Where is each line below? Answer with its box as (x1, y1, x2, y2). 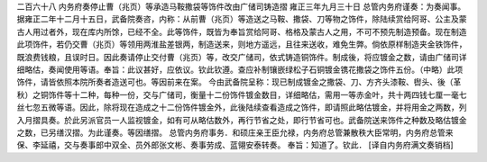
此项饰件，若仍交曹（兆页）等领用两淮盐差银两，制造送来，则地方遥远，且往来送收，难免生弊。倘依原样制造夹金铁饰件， (16, 39, 467, 49)
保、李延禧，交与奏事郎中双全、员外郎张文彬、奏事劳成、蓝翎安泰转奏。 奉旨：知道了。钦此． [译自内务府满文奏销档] (16, 139, 455, 150)
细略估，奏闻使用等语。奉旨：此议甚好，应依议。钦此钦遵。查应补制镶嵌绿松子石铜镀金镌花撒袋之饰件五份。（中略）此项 (16, 64, 464, 75)
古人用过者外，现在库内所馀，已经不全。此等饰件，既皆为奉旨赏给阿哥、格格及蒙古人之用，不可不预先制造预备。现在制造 (16, 26, 467, 37)
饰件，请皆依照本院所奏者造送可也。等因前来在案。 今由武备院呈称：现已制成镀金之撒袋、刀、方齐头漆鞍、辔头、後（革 (16, 76, 462, 87)
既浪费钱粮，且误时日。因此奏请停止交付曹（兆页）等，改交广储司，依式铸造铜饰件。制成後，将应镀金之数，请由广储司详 (16, 51, 467, 62)
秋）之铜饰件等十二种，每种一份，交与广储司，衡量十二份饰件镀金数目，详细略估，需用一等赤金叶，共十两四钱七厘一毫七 (16, 89, 467, 100)
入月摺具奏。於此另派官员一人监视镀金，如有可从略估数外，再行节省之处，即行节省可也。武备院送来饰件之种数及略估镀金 (16, 114, 467, 125)
